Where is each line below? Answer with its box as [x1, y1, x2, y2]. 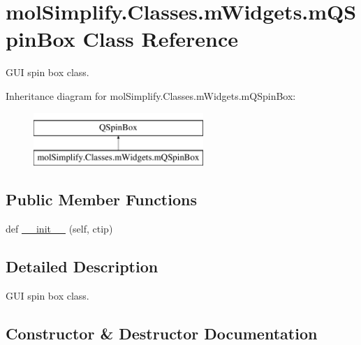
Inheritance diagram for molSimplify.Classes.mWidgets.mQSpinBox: [6, 88, 296, 103]
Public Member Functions [6, 189, 197, 210]
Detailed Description [6, 255, 159, 277]
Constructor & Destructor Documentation [6, 322, 318, 344]
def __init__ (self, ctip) [6, 221, 113, 235]
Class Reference [82, 24, 239, 53]
